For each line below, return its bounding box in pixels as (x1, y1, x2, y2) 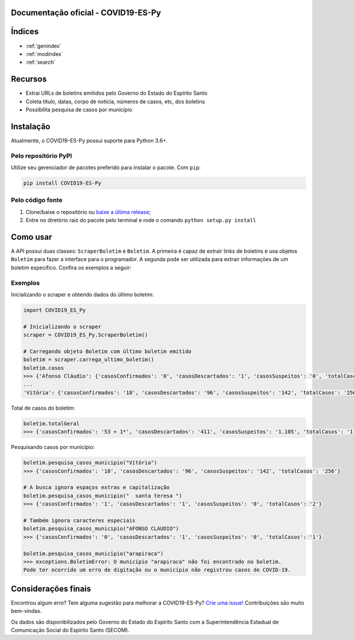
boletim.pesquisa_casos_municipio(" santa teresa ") (23, 492, 182, 499)
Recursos (11, 74, 47, 84)
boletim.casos (23, 364, 64, 371)
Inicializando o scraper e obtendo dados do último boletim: (11, 291, 154, 298)
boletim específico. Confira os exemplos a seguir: (11, 264, 132, 271)
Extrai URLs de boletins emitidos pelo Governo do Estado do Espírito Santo (25, 90, 208, 97)
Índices (11, 27, 39, 37)
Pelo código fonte (11, 196, 63, 204)
